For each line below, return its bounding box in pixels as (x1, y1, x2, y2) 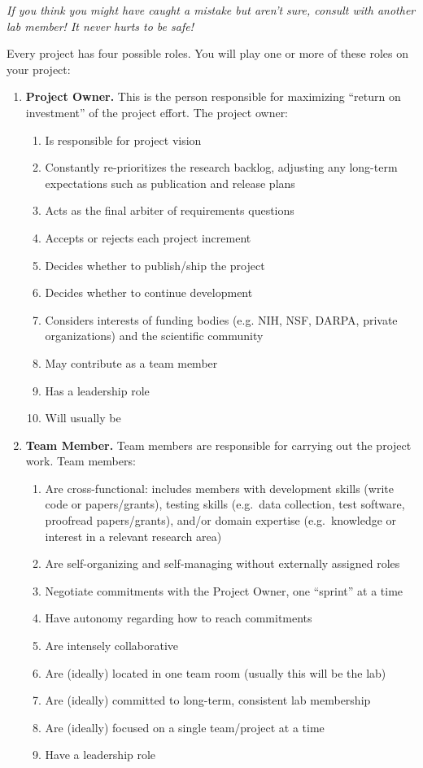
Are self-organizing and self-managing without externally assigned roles (45, 555, 400, 572)
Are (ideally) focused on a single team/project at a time (45, 718, 325, 735)
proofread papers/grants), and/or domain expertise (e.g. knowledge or (45, 512, 397, 529)
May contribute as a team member (45, 354, 218, 371)
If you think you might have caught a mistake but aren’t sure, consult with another (7, 2, 416, 18)
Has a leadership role (45, 382, 150, 399)
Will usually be (45, 409, 121, 426)
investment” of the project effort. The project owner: (25, 103, 289, 120)
